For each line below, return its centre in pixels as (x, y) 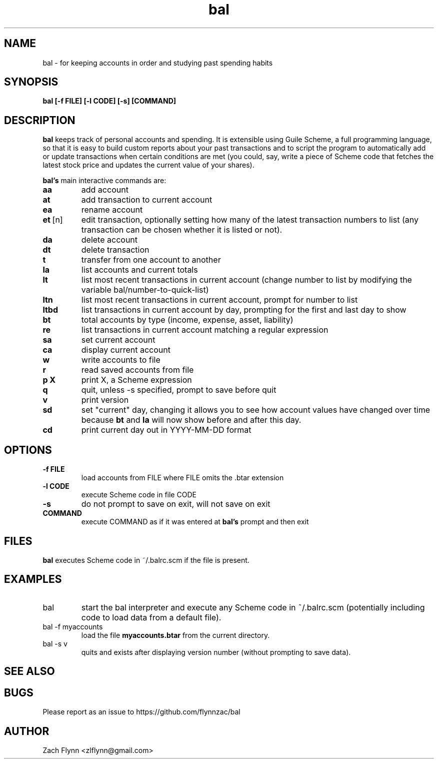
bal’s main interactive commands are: (104, 181)
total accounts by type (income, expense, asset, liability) (187, 320)
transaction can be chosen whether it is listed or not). (182, 230)
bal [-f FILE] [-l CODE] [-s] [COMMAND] (109, 101)
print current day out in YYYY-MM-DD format (166, 430)
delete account (109, 240)
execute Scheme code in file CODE (139, 495)
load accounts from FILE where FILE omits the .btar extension (182, 478)
